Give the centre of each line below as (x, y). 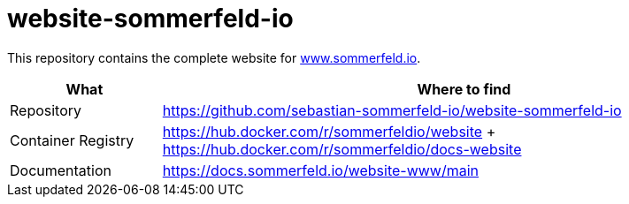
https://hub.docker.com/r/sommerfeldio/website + (329, 131)
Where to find (464, 89)
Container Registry (72, 140)
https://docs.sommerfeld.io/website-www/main (321, 170)
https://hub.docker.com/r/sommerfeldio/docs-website (342, 149)
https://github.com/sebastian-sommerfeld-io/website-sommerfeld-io (392, 110)
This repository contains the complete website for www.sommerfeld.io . (214, 57)
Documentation (61, 170)
